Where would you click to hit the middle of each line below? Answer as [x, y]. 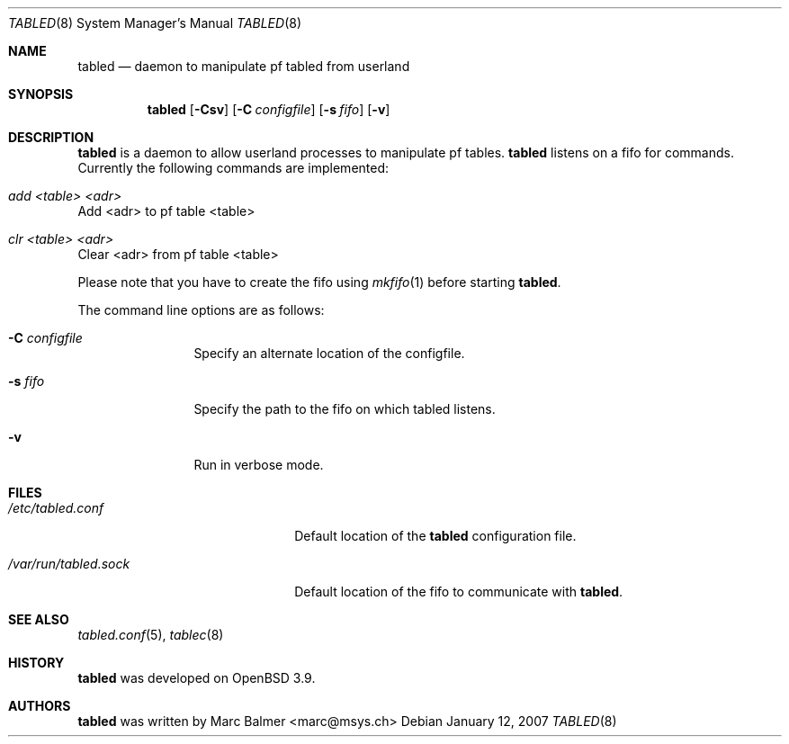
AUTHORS [40, 706]
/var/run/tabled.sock [69, 564]
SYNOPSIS [41, 94]
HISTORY [36, 663]
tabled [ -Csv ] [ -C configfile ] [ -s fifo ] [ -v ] [269, 109]
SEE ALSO [39, 619]
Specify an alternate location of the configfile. [329, 353]
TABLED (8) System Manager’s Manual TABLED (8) [155, 23]
